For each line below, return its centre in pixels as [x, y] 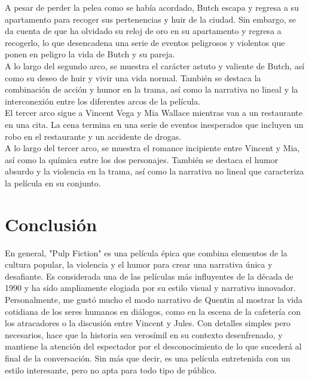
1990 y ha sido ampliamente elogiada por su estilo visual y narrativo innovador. [150, 288]
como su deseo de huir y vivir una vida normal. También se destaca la [133, 77]
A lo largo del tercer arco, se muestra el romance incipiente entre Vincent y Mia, [152, 148]
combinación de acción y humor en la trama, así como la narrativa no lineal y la [152, 89]
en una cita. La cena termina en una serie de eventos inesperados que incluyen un [154, 124]
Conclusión [51, 224]
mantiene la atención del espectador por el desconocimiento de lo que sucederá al [153, 346]
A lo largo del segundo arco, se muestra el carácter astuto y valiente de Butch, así [155, 65]
